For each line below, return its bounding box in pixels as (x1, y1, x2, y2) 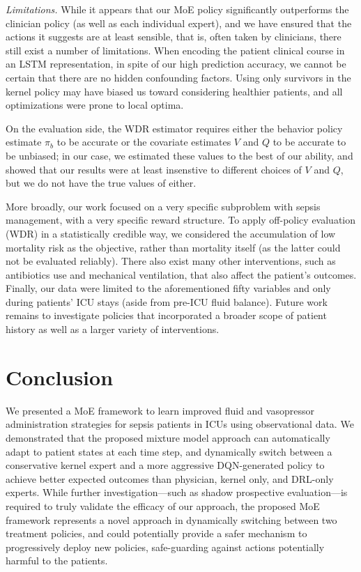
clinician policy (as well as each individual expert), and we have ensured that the (6, 15, 352, 30)
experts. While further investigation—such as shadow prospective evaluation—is (6, 485, 348, 500)
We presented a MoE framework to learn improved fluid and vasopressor (6, 403, 314, 417)
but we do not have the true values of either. (6, 176, 197, 190)
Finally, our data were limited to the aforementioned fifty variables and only (6, 281, 331, 295)
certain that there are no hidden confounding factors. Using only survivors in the (6, 70, 351, 84)
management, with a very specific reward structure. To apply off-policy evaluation (6, 212, 356, 227)
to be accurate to (272, 134, 346, 149)
